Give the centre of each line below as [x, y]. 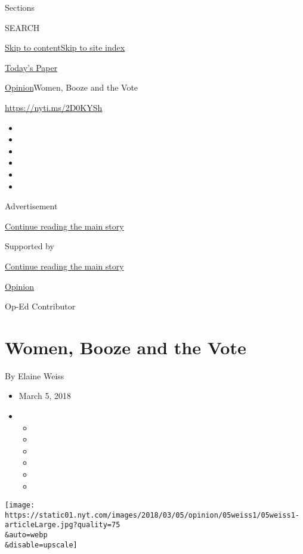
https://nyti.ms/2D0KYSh [54, 107]
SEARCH [22, 27]
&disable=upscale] [41, 545]
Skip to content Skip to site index [65, 47]
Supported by [30, 246]
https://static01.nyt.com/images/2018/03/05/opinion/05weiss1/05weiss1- [152, 515]
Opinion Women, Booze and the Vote [72, 87]
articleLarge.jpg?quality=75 [63, 525]
